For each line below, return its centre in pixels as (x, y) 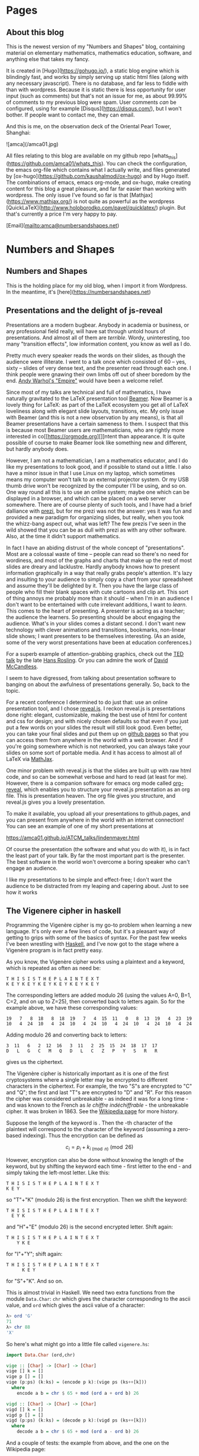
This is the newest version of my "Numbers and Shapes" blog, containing (96, 46)
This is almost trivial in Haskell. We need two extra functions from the (91, 1293)
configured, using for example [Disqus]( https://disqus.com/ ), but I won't (94, 108)
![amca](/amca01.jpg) (32, 144)
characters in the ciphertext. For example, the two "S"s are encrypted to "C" (99, 1086)
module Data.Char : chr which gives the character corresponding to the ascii (98, 1299)
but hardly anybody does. (38, 449)
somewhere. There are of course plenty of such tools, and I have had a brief (99, 504)
